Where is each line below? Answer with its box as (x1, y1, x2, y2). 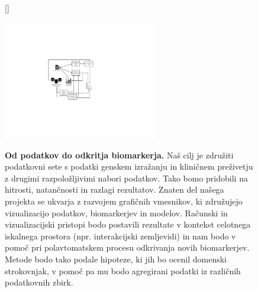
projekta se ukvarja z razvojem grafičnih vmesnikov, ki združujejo (5, 195, 243, 207)
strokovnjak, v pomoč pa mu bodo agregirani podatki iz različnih (5, 264, 241, 277)
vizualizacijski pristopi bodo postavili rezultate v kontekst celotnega (5, 218, 251, 231)
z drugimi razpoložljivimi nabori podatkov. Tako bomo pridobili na (5, 171, 248, 184)
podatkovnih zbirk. (5, 276, 73, 288)
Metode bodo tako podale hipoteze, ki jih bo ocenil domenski (5, 253, 227, 265)
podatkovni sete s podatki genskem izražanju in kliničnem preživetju (5, 160, 253, 173)
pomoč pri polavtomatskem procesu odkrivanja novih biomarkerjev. (5, 241, 250, 254)
